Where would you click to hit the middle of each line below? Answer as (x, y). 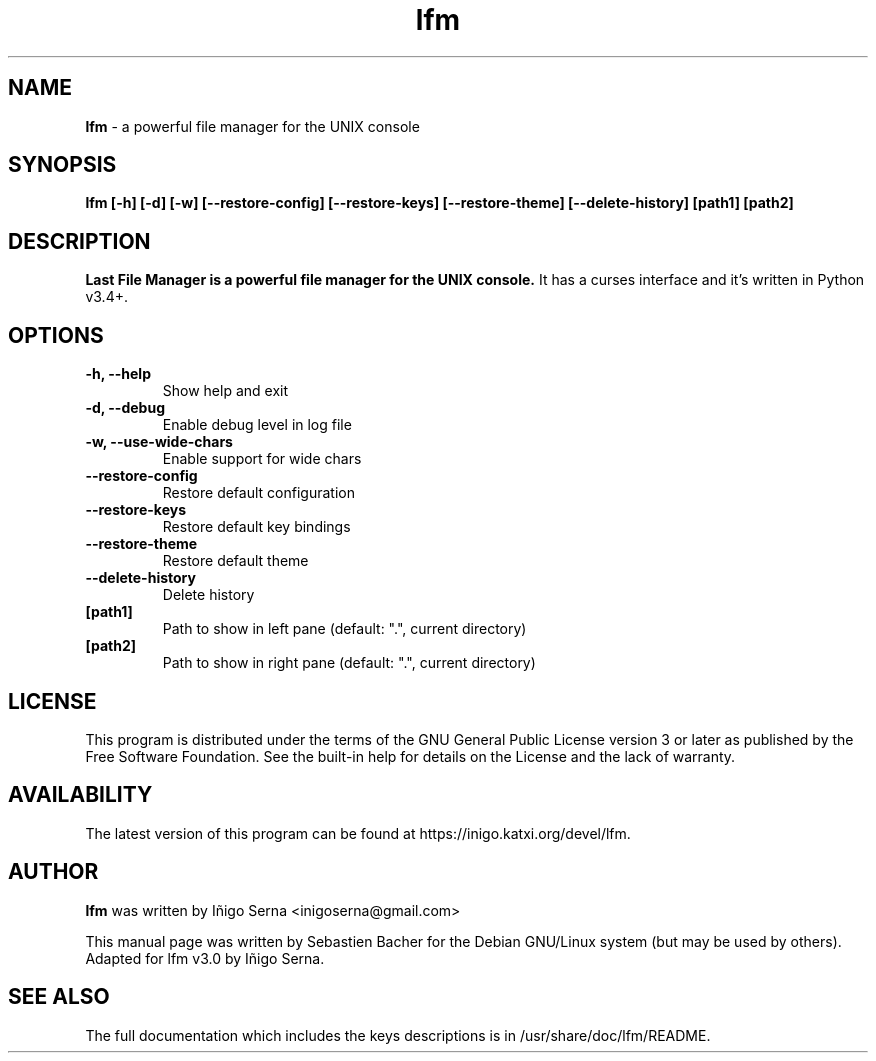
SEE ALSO (59, 997)
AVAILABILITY (80, 795)
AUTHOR (53, 872)
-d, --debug (125, 408)
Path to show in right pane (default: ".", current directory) (349, 663)
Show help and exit (225, 391)
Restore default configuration (258, 493)
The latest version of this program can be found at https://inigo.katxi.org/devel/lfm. (358, 833)
